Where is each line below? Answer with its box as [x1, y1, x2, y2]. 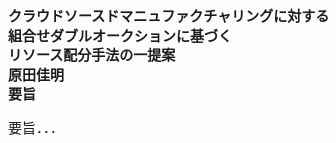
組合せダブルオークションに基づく [8, 24, 232, 45]
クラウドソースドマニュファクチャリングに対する [8, 5, 330, 25]
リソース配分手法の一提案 [8, 44, 176, 65]
